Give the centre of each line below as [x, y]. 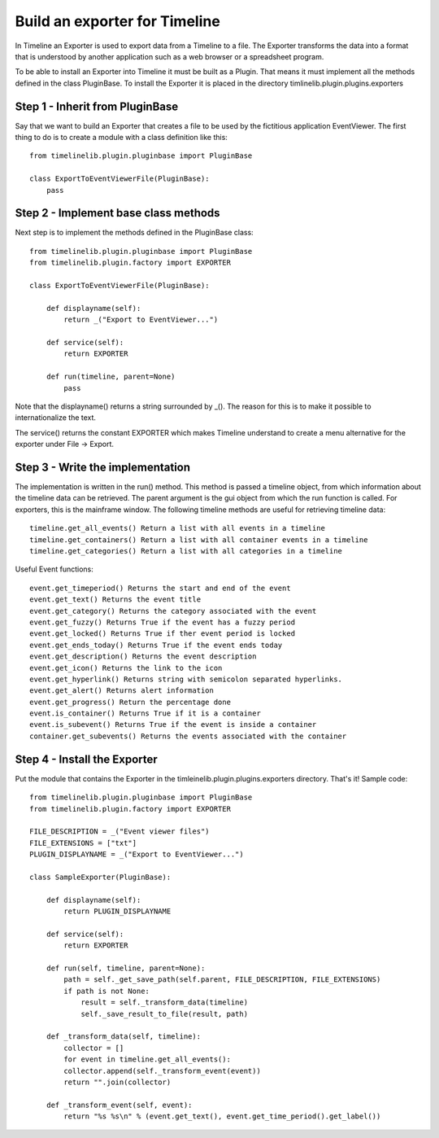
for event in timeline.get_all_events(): [148, 1059]
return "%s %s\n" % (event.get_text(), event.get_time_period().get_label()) [222, 1116]
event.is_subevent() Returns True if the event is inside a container [173, 725]
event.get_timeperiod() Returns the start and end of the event [161, 588]
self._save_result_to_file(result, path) [164, 1014]
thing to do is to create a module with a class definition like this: [121, 138]
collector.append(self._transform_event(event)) [163, 1071]
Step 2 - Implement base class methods [117, 213]
